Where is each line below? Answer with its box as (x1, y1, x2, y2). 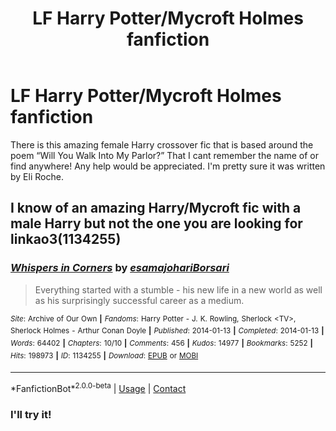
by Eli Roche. (10, 170, 64, 182)
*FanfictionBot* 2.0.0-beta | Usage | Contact (10, 381, 187, 394)
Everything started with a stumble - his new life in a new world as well (34, 283, 323, 296)
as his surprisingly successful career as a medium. (34, 294, 245, 306)
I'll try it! (10, 407, 52, 421)
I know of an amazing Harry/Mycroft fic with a (10, 200, 302, 217)
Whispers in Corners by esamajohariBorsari (10, 261, 230, 275)
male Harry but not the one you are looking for (10, 215, 303, 232)
